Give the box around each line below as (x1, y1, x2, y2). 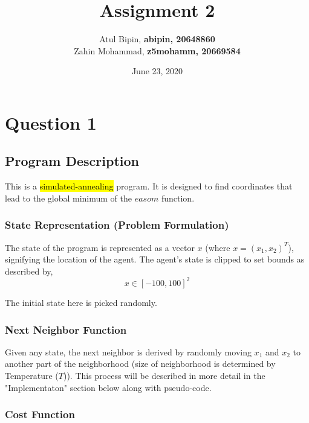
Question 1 (5, 110, 97, 135)
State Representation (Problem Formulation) (5, 217, 229, 232)
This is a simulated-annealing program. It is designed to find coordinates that (5, 180, 293, 192)
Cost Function (5, 407, 75, 422)
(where (205, 241, 230, 253)
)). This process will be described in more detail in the (63, 369, 265, 381)
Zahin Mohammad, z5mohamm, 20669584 (74, 44, 241, 57)
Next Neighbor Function (5, 322, 127, 337)
